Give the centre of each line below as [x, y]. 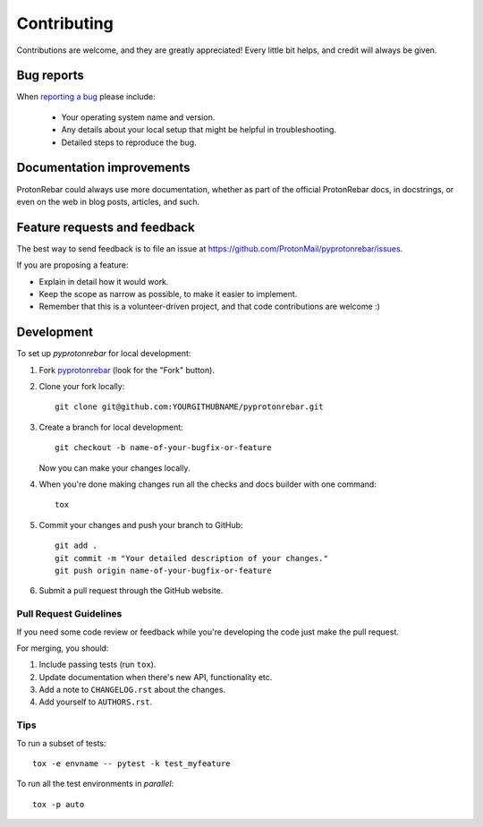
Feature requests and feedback [106, 227]
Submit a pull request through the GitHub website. [131, 591]
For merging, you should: [63, 648]
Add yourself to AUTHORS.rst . [95, 702]
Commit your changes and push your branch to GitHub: [141, 524]
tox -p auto [59, 804]
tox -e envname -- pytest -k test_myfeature [132, 764]
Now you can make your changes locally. [114, 468]
